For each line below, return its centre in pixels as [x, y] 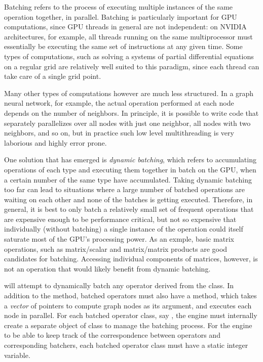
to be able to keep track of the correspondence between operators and [112, 335]
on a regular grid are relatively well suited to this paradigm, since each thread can [132, 66]
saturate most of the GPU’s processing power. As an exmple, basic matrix [119, 239]
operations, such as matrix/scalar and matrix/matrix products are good [116, 248]
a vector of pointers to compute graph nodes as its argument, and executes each [128, 305]
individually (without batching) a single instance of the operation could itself [124, 229]
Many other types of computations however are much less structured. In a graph [129, 93]
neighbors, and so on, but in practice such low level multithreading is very [119, 133]
